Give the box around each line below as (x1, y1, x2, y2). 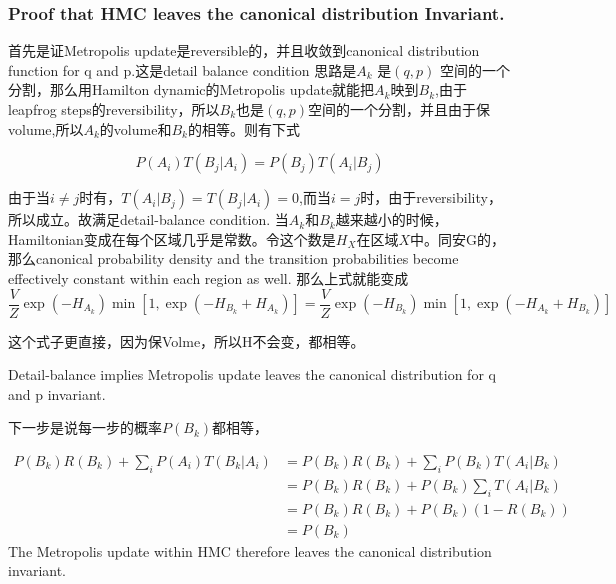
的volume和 (99, 118, 172, 139)
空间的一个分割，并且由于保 (308, 99, 491, 119)
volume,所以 (8, 118, 84, 139)
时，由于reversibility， (360, 187, 502, 208)
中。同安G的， (410, 228, 505, 249)
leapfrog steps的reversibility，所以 (8, 99, 220, 119)
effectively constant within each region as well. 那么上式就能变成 (8, 267, 409, 288)
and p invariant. (8, 383, 106, 404)
